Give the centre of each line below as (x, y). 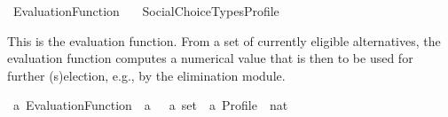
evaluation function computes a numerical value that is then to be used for (210, 58)
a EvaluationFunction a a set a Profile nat (150, 105)
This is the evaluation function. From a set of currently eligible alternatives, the (224, 40)
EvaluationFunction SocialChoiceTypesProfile (146, 11)
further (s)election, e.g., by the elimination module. (146, 75)
